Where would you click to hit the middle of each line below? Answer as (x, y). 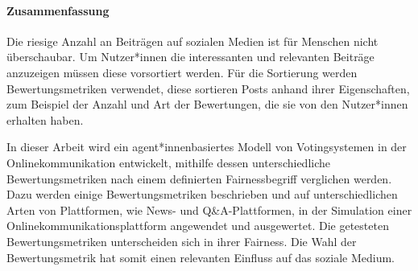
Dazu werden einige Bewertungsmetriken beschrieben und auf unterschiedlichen (202, 194)
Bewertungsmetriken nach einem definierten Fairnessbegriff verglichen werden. (199, 178)
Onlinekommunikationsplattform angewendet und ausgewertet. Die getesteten (198, 226)
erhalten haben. (45, 119)
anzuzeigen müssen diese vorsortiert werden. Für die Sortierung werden (182, 72)
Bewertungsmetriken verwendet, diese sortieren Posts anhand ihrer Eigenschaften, (208, 88)
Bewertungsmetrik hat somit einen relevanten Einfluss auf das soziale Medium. (201, 257)
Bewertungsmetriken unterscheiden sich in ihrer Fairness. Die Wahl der (182, 241)
